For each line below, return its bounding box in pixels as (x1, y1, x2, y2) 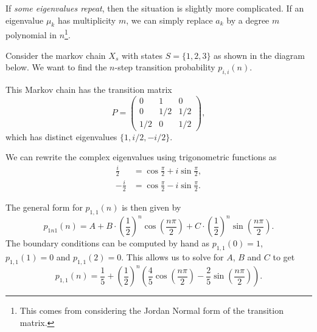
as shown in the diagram (214, 49, 305, 61)
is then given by (122, 200, 181, 213)
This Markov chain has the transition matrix (5, 83, 172, 96)
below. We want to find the (5, 61, 107, 73)
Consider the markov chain (5, 49, 106, 61)
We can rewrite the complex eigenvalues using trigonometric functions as (5, 151, 277, 163)
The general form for (5, 200, 83, 213)
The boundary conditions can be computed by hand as (5, 237, 210, 249)
